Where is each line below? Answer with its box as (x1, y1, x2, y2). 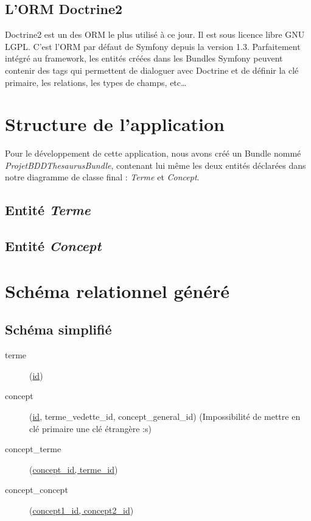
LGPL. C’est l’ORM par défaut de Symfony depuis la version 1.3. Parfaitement (5, 40, 301, 52)
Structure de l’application (5, 112, 225, 136)
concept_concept (5, 483, 68, 496)
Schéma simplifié (5, 320, 112, 339)
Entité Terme (5, 200, 91, 219)
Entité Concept (5, 236, 102, 255)
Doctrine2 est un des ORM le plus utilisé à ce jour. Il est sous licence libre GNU (5, 28, 305, 41)
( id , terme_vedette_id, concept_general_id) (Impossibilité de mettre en (29, 410, 301, 422)
